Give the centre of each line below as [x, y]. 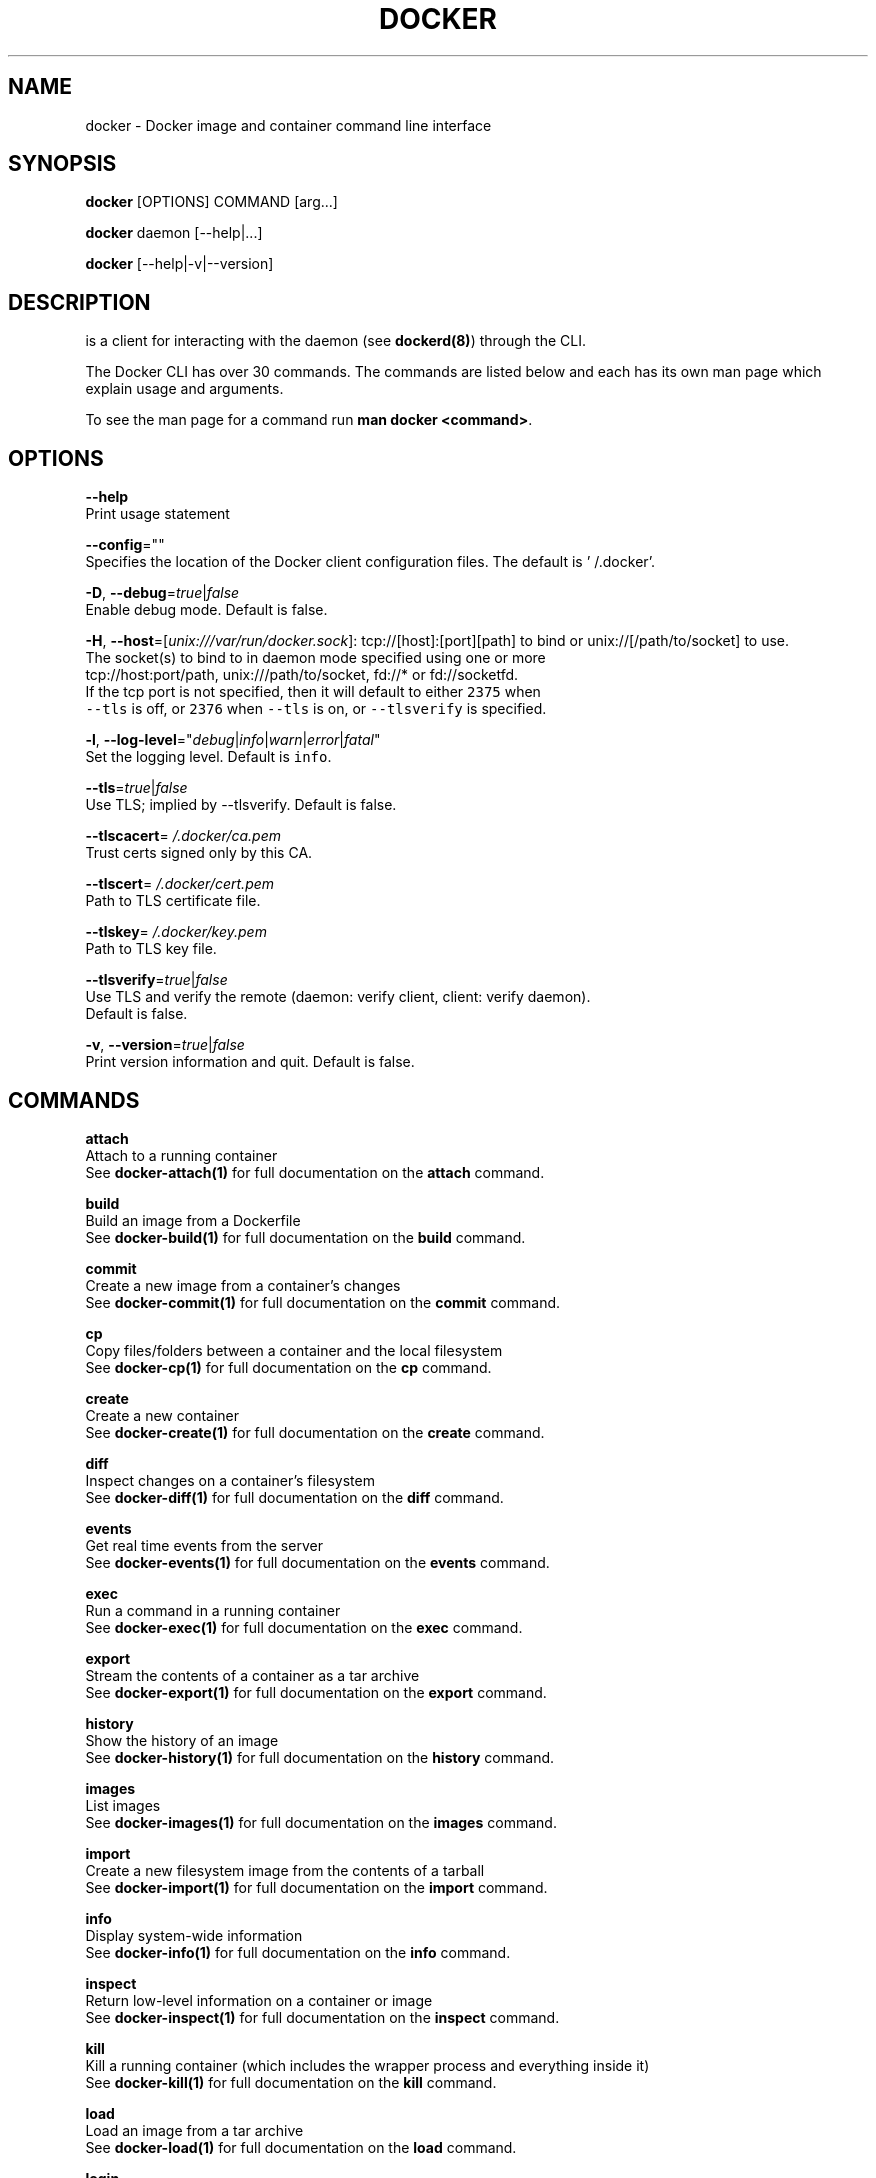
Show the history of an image [182, 1740]
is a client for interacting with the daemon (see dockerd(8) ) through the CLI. [335, 341]
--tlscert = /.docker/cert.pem [180, 884]
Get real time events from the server [204, 1545]
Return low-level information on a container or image [259, 2000]
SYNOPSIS [62, 164]
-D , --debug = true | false [162, 593]
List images [123, 1805]
